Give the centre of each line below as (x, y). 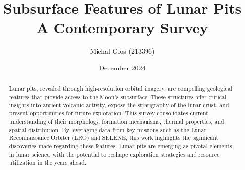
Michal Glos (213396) (122, 51)
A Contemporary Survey (122, 27)
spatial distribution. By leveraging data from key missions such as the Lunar (108, 129)
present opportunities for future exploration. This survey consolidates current (109, 113)
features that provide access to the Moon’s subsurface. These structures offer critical (118, 96)
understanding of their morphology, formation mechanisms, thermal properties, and (117, 121)
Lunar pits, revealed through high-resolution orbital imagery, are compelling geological (121, 88)
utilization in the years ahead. (48, 162)
